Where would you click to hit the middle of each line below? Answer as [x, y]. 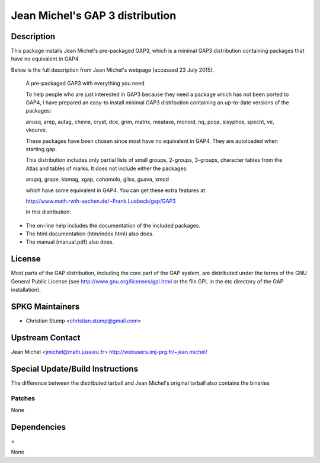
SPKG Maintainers [45, 306]
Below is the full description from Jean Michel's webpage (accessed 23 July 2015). [113, 70]
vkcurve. [36, 130]
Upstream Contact [46, 338]
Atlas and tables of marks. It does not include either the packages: [107, 168]
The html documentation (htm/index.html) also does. [90, 234]
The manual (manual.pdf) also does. [70, 242]
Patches [23, 398]
